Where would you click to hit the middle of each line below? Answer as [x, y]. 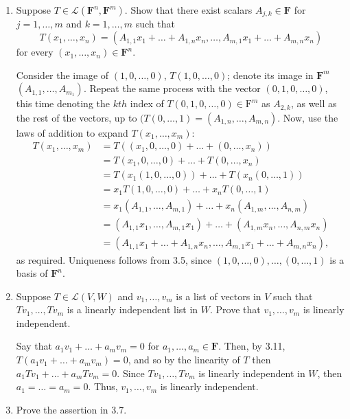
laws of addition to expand [72, 132]
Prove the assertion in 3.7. [71, 409]
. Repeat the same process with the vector [172, 88]
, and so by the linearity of [184, 360]
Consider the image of [62, 75]
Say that [34, 346]
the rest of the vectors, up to [77, 117]
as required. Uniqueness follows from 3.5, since [114, 259]
